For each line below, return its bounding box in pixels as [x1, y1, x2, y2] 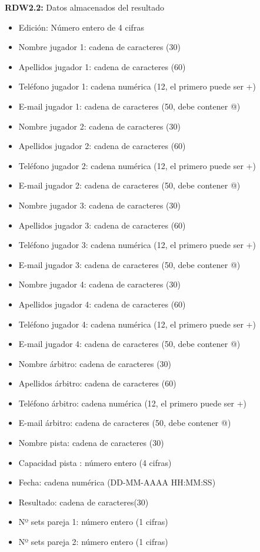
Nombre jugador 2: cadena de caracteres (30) [18, 120, 181, 132]
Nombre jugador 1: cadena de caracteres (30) [18, 41, 181, 53]
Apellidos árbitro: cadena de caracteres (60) [18, 377, 176, 389]
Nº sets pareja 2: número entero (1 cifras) [18, 536, 168, 548]
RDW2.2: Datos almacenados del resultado [5, 1, 165, 13]
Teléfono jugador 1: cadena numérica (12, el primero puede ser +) [18, 80, 256, 92]
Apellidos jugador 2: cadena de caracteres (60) [18, 140, 186, 152]
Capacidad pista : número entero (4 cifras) [18, 456, 172, 468]
